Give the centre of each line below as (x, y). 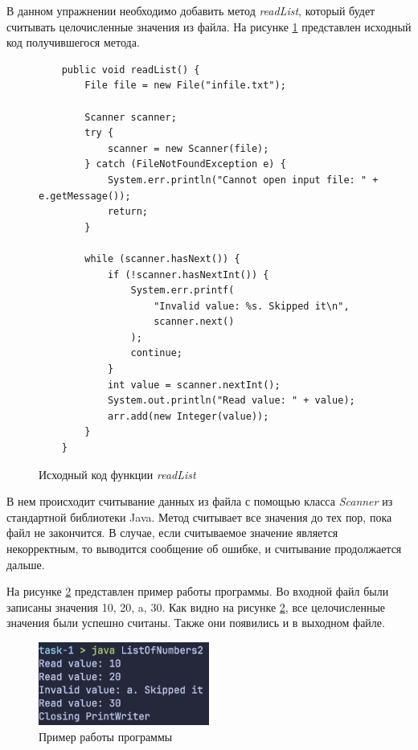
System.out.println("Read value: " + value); (231, 401)
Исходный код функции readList (117, 474)
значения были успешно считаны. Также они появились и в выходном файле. (196, 623)
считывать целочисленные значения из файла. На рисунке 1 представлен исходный (209, 26)
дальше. (26, 564)
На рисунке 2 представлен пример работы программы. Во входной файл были (198, 591)
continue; (156, 353)
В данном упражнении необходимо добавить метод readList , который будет (191, 10)
